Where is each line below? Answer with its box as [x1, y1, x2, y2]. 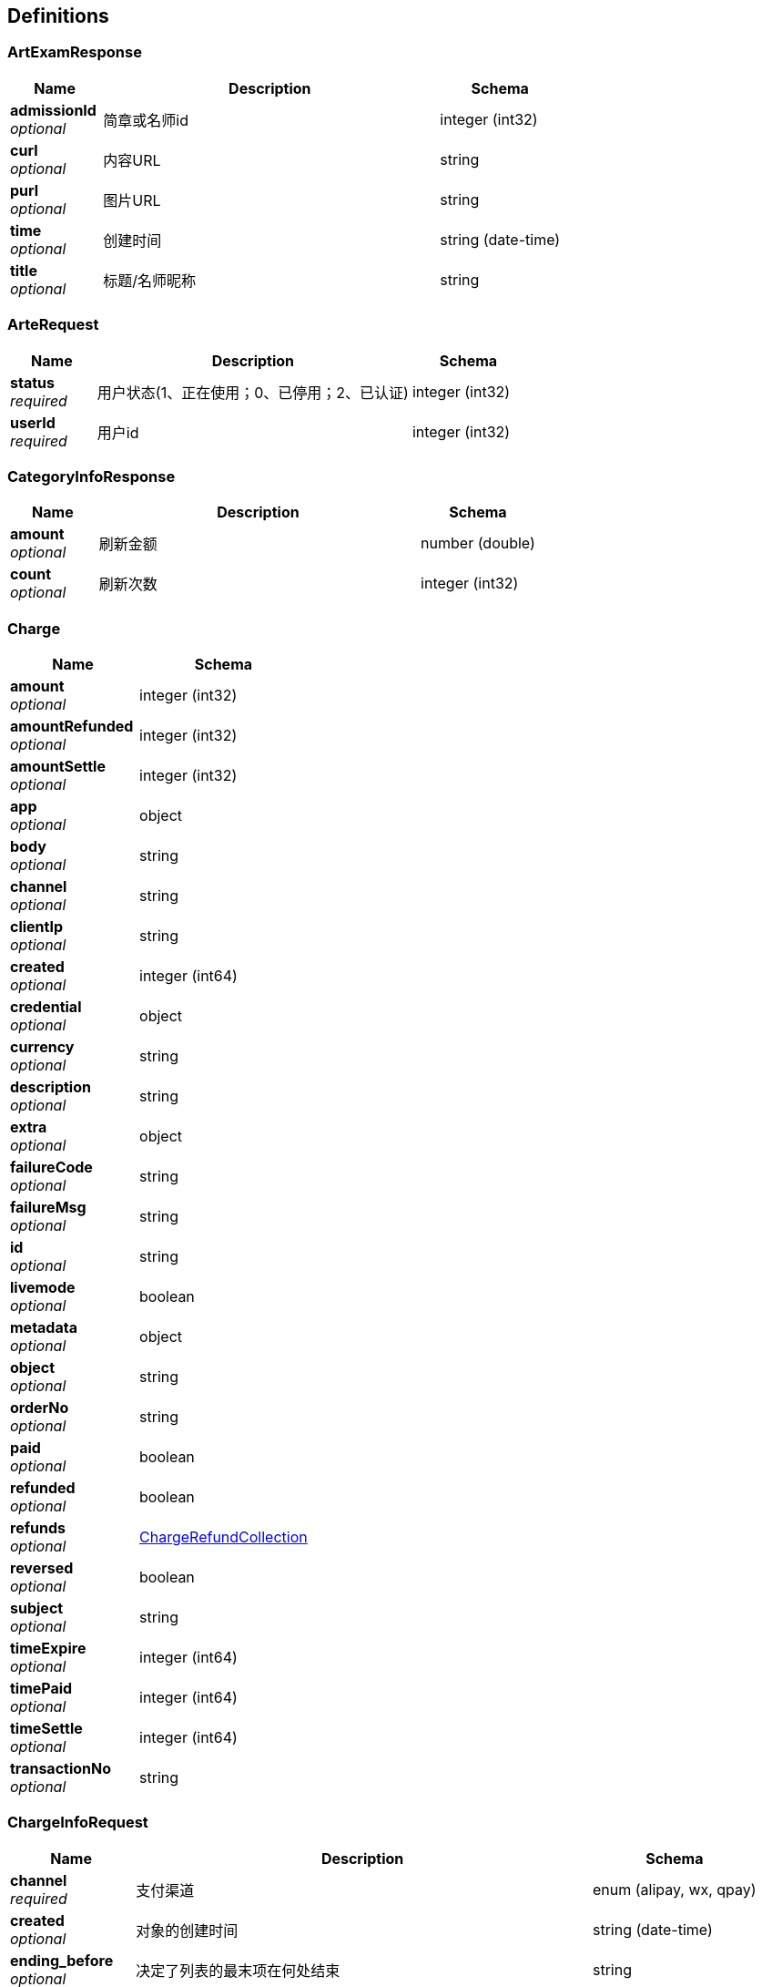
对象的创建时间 [136, 1920, 239, 1940]
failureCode [10, 1158, 93, 1177]
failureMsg [10, 1198, 86, 1217]
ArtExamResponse [7, 43, 142, 62]
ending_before [10, 1951, 114, 1970]
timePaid [10, 1679, 73, 1698]
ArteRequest [7, 315, 99, 334]
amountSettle [10, 757, 106, 776]
